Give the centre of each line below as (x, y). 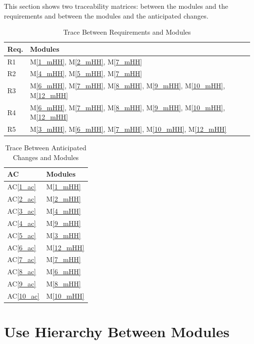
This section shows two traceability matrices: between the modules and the (116, 6)
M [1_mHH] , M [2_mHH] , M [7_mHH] (86, 61)
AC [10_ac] (23, 295)
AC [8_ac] (22, 272)
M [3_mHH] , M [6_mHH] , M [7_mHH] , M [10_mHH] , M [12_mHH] (128, 129)
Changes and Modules (46, 157)
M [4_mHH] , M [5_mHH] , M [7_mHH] (86, 73)
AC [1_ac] (22, 187)
